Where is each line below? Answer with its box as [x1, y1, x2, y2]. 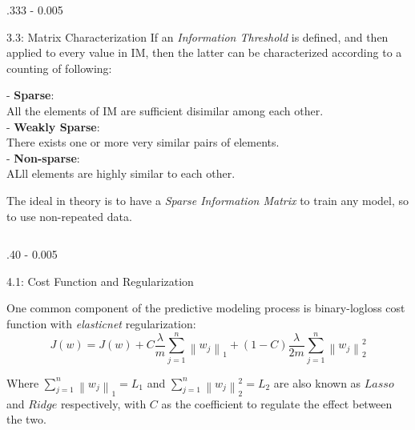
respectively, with [60, 395, 147, 412]
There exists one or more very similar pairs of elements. [6, 134, 280, 151]
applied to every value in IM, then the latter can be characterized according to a [6, 44, 402, 61]
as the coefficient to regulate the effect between [161, 395, 393, 412]
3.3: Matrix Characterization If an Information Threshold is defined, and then [6, 28, 389, 45]
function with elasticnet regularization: [6, 315, 196, 332]
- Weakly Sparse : [6, 118, 100, 135]
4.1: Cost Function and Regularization [6, 272, 194, 289]
